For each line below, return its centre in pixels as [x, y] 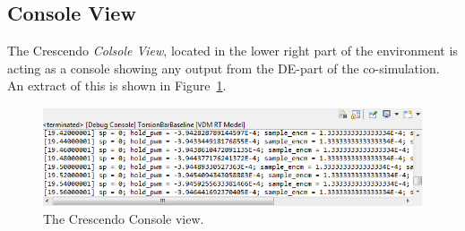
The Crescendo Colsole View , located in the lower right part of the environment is [232, 51]
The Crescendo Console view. [124, 219]
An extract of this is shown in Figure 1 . [117, 86]
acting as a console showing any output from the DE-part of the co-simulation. [224, 68]
